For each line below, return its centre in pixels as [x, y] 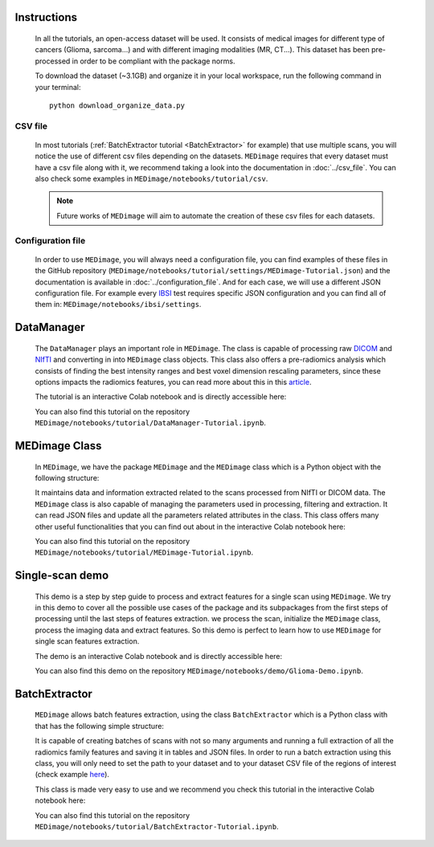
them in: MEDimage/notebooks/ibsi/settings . [118, 305]
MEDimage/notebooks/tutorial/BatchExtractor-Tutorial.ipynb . [157, 826]
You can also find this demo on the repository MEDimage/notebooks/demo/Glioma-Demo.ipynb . [199, 671]
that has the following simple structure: [100, 726]
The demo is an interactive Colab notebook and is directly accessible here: [159, 656]
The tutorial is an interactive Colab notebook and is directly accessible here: [161, 397]
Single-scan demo [62, 576]
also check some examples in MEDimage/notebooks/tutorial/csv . [151, 179]
